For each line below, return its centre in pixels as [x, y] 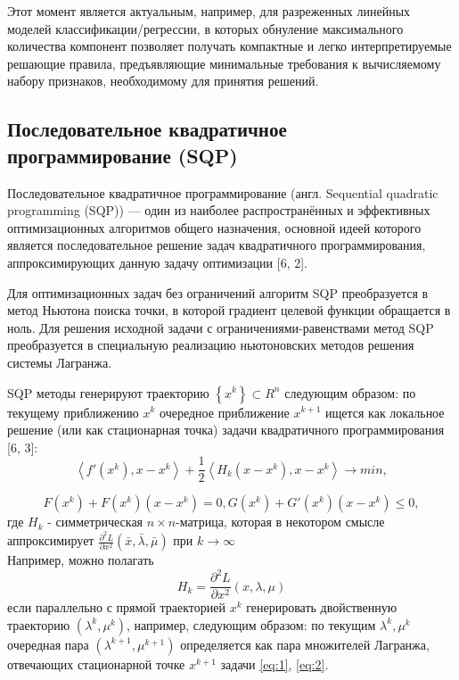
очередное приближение [225, 412]
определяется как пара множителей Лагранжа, [305, 644]
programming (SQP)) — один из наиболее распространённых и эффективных [219, 210]
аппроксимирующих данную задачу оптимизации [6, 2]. [157, 262]
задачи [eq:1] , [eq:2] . [275, 663]
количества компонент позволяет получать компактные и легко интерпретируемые [229, 46]
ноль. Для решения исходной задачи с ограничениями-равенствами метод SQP [221, 327]
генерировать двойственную [322, 607]
